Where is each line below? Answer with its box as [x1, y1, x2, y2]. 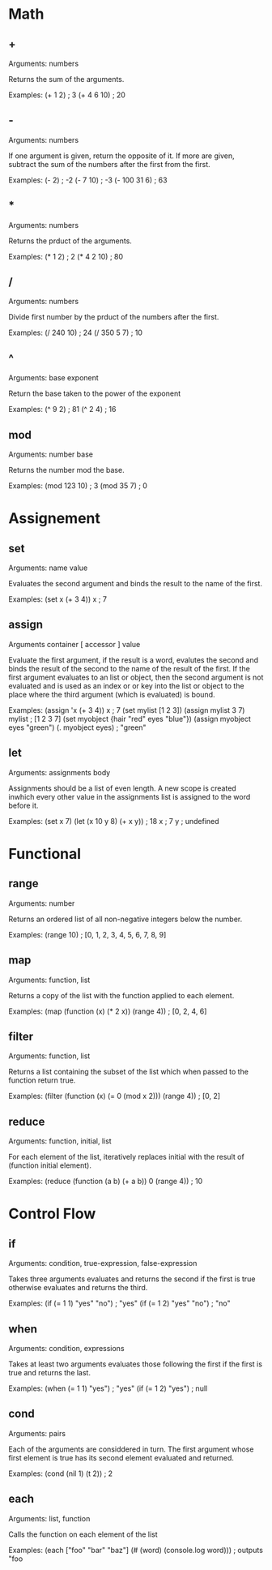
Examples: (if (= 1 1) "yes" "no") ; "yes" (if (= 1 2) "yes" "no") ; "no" [8, 1298, 231, 1308]
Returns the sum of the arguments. [8, 75, 125, 84]
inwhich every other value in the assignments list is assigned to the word [8, 791, 251, 801]
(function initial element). [8, 1160, 91, 1170]
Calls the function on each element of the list [8, 1529, 158, 1539]
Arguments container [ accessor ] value [8, 639, 141, 649]
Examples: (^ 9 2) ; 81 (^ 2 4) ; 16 [8, 405, 117, 414]
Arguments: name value [8, 563, 88, 573]
